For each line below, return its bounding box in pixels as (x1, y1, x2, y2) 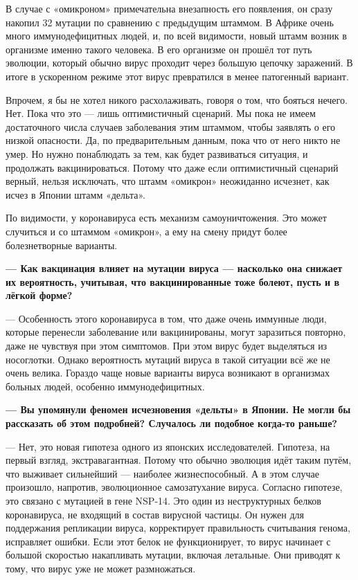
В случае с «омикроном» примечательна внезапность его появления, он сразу (6, 1, 333, 15)
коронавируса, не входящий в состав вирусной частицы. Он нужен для (6, 507, 305, 521)
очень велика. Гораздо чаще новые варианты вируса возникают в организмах (6, 365, 330, 380)
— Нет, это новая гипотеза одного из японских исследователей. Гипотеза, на (6, 439, 330, 453)
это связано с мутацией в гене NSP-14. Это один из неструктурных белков (6, 493, 321, 507)
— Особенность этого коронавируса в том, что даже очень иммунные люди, (6, 311, 327, 325)
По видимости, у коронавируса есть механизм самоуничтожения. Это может (6, 210, 327, 225)
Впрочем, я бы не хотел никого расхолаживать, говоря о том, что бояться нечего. (6, 92, 348, 107)
